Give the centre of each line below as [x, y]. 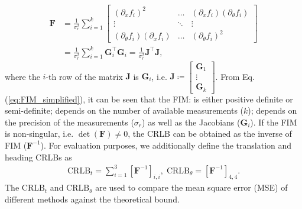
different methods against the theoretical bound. [92, 199]
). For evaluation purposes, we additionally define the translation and [166, 145]
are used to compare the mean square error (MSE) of [191, 187]
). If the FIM [274, 122]
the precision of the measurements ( [69, 122]
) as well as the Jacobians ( [191, 122]
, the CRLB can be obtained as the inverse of [210, 134]
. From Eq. [235, 76]
